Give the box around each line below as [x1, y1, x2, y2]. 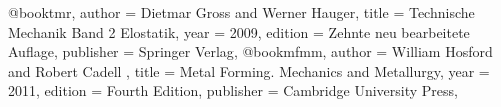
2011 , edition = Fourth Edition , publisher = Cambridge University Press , [8, 80, 458, 101]
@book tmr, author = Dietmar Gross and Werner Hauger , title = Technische [8, 2, 475, 22]
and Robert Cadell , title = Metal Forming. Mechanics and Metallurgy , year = [8, 60, 490, 81]
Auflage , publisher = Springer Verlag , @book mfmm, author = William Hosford [8, 41, 493, 62]
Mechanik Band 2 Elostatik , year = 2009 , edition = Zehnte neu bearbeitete [8, 21, 470, 42]
